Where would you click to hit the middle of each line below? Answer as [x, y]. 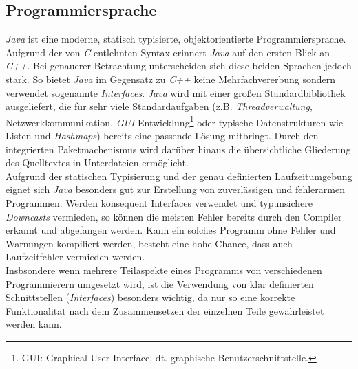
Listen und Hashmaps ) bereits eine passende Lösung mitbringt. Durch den [162, 136]
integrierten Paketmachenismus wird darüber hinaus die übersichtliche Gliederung [178, 149]
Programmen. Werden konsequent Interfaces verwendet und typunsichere [159, 202]
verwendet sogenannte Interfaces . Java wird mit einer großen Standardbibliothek [176, 92]
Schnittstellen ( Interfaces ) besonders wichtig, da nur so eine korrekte [150, 297]
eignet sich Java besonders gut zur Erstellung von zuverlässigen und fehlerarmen [175, 189]
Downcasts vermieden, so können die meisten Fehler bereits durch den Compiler [174, 216]
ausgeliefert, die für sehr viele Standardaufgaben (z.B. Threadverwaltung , [159, 106]
